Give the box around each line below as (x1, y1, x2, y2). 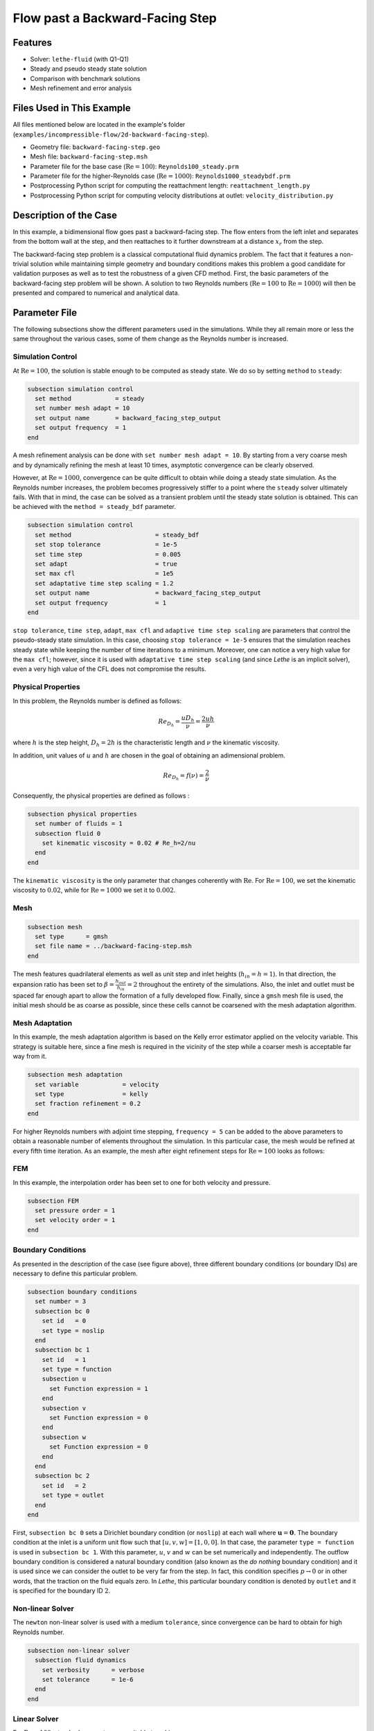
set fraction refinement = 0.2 (35, 1100, 141, 1108)
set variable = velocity (35, 1080, 159, 1088)
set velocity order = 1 (35, 1216, 116, 1224)
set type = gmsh (35, 932, 109, 940)
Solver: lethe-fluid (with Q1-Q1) (30, 55, 130, 64)
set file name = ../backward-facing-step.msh (35, 942, 192, 950)
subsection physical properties (27, 810, 138, 818)
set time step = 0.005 (35, 550, 181, 558)
